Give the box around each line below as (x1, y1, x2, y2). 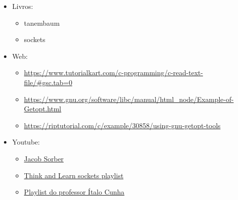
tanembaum (24, 17, 60, 28)
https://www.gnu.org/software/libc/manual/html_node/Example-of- (24, 94, 234, 104)
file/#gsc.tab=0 (24, 77, 72, 87)
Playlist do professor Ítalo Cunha (24, 187, 125, 197)
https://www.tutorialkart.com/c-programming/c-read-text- (24, 67, 203, 78)
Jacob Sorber (24, 153, 64, 163)
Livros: (12, 1, 33, 11)
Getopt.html (24, 103, 61, 114)
